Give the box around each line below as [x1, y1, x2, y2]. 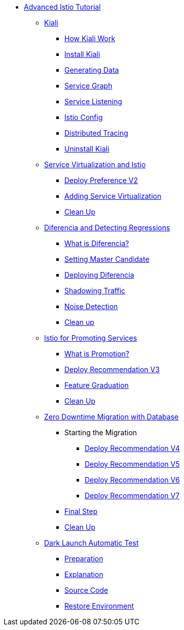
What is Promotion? [64, 349, 129, 358]
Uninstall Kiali [64, 144, 109, 153]
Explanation [64, 570, 103, 579]
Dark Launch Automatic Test [44, 538, 139, 547]
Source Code [64, 586, 108, 594]
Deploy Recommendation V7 [85, 491, 180, 500]
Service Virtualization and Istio [44, 160, 146, 169]
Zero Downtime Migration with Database [44, 412, 179, 421]
